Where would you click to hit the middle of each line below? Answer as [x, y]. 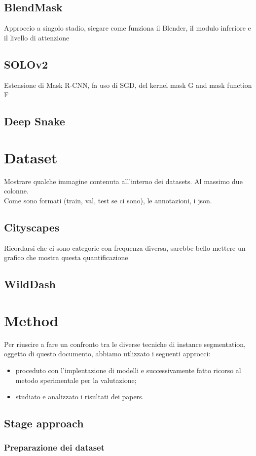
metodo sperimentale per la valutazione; [76, 380]
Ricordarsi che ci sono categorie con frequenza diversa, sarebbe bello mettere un [125, 247]
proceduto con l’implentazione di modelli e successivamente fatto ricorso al [128, 370]
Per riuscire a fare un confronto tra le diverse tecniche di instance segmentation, [125, 344]
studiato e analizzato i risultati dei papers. [80, 397]
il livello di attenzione [37, 37]
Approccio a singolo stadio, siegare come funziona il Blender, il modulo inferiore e [128, 28]
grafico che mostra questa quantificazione [66, 257]
